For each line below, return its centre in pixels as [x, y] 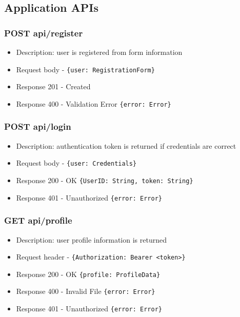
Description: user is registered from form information [99, 52]
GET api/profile [38, 220]
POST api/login [38, 126]
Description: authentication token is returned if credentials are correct [126, 145]
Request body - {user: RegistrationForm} [85, 69]
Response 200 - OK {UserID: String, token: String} [105, 180]
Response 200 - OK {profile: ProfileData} [88, 274]
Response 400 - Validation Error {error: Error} [94, 103]
